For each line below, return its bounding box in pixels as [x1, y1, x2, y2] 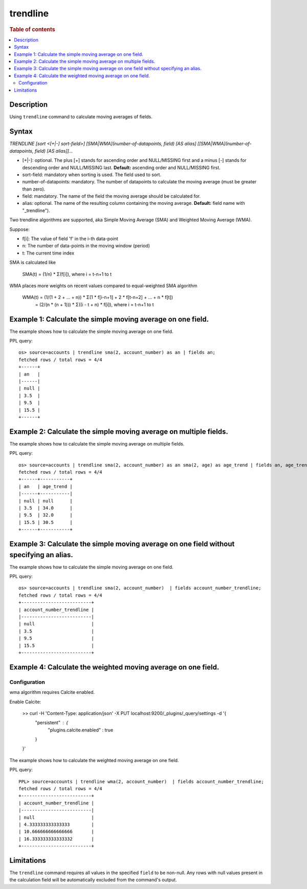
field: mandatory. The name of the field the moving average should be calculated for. [22, 193, 201, 199]
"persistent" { [35, 719, 69, 726]
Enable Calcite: [9, 698, 41, 705]
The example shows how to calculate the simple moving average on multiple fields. [9, 440, 185, 447]
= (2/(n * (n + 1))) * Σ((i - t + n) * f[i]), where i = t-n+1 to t [35, 301, 154, 307]
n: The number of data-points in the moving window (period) [22, 243, 150, 249]
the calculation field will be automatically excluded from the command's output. [9, 877, 177, 883]
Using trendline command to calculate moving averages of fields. [9, 114, 153, 120]
